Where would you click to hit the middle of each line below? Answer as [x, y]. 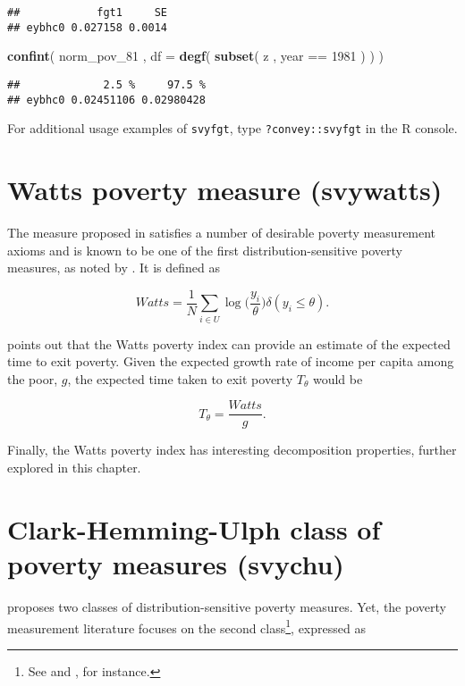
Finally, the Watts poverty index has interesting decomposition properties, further [232, 450]
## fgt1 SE [87, 13]
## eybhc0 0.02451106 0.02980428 [106, 100]
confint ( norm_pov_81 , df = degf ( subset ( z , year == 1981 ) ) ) [195, 56]
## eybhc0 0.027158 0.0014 [87, 27]
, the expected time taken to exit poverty [180, 378]
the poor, [33, 378]
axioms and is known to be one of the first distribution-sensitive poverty [205, 250]
